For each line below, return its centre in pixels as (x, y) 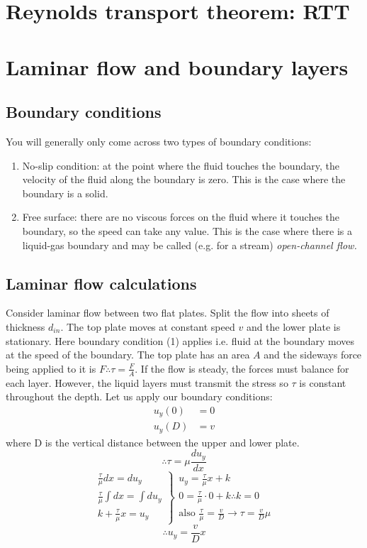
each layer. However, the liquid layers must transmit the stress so (147, 382)
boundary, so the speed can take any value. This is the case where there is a (187, 230)
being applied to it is (51, 368)
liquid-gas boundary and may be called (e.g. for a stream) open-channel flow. (190, 245)
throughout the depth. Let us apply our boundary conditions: (139, 396)
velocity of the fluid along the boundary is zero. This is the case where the (184, 179)
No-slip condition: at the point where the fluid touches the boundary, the (181, 165)
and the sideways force (313, 355)
